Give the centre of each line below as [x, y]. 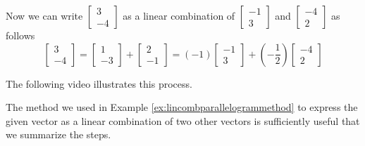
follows [20, 35]
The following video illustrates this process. [99, 83]
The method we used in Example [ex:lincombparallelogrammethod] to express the [182, 107]
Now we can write [44, 15]
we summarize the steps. [58, 134]
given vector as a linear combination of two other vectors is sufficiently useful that [183, 120]
